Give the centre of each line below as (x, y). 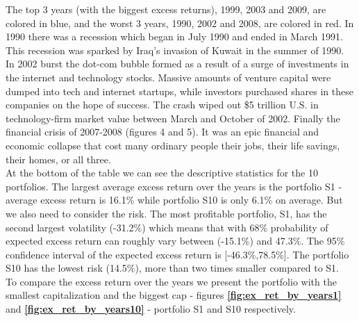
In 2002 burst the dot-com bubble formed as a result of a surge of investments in (177, 64)
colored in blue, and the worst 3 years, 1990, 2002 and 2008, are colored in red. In (180, 23)
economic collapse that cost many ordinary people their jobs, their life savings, (173, 145)
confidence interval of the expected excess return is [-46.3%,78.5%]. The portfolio (177, 254)
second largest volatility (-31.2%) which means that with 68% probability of (167, 227)
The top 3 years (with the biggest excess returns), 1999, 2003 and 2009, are (166, 9)
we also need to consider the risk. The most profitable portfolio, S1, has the (166, 213)
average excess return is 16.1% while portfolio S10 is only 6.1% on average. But (174, 200)
